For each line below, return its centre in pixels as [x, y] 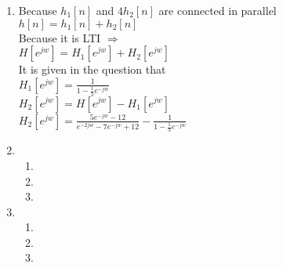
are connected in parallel [218, 10]
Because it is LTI [60, 37]
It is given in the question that [92, 69]
